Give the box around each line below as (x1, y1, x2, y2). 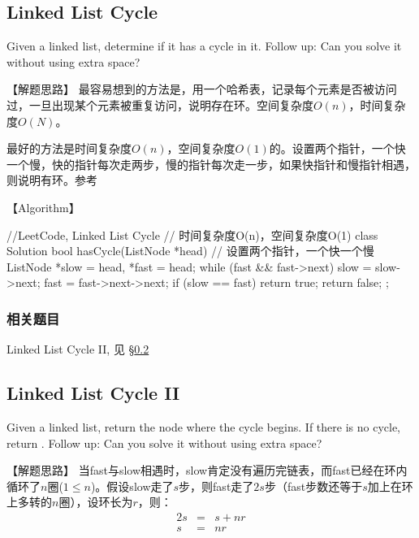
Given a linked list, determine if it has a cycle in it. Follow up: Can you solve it (6, 37, 402, 54)
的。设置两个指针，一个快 (269, 140, 406, 157)
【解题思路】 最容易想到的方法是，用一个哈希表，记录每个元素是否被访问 (6, 80, 397, 98)
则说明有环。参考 (6, 171, 97, 189)
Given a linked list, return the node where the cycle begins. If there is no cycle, (6, 418, 401, 435)
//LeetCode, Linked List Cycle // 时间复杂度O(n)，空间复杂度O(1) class (6, 226, 378, 243)
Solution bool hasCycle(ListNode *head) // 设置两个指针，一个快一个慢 (6, 242, 374, 259)
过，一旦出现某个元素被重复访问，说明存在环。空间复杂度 (6, 96, 313, 113)
